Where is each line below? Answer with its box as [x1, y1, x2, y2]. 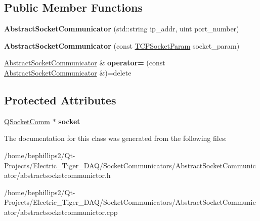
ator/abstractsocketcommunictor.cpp [4, 206, 118, 217]
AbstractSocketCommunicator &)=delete [4, 67, 132, 78]
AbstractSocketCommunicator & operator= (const [4, 57, 165, 68]
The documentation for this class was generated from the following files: [4, 133, 227, 143]
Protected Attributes [4, 92, 116, 107]
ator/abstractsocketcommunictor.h [4, 170, 111, 180]
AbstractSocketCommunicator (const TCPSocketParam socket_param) [4, 40, 240, 51]
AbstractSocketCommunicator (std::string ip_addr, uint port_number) [4, 23, 239, 34]
